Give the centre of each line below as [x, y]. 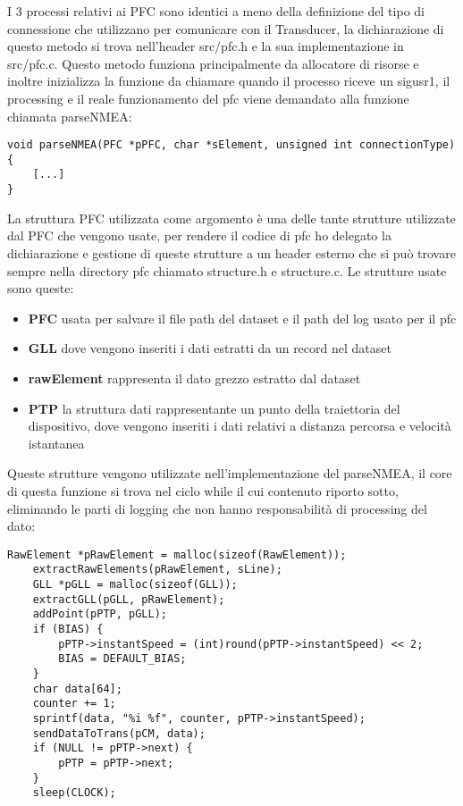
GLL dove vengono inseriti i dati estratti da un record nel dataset [210, 348]
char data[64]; [77, 688]
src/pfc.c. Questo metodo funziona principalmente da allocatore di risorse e [213, 63]
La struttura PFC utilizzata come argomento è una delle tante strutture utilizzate [231, 218]
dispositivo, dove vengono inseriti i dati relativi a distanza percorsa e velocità [240, 426]
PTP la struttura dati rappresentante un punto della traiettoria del [214, 408]
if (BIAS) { [68, 629]
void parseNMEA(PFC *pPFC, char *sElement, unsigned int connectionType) [231, 145]
